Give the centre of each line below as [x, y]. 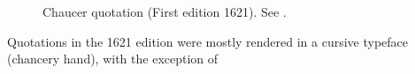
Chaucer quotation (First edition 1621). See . [165, 11]
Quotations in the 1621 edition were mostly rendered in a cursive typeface [208, 41]
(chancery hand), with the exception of [113, 59]
